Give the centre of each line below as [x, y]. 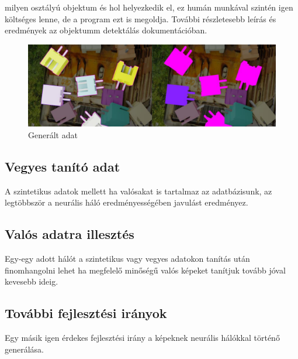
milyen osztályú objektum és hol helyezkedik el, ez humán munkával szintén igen [149, 7]
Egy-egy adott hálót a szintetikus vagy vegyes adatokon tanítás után [127, 258]
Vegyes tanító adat [63, 166]
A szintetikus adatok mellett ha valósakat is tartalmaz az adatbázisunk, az [138, 191]
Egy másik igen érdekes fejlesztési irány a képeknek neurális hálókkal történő [142, 337]
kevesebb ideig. [32, 281]
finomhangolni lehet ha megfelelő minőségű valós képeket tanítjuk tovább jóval [145, 270]
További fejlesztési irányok [86, 313]
